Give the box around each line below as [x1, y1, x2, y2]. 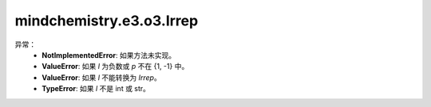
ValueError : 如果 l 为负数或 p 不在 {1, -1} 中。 [42, 62, 189, 71]
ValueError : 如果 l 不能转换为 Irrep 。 [42, 72, 161, 82]
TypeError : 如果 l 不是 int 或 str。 [42, 84, 151, 94]
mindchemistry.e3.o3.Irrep [14, 12, 199, 29]
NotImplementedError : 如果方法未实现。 [42, 50, 176, 59]
